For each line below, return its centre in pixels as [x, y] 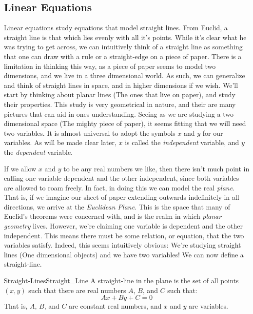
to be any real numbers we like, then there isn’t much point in [156, 168]
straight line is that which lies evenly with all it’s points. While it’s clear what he [125, 37]
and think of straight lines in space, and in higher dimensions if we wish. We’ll [121, 85]
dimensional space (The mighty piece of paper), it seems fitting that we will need [125, 123]
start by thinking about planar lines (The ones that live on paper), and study [120, 94]
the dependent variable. [38, 152]
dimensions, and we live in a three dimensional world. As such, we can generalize [125, 75]
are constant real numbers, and [115, 306]
